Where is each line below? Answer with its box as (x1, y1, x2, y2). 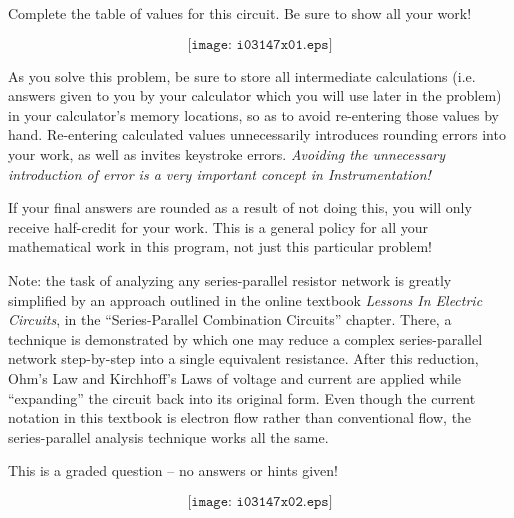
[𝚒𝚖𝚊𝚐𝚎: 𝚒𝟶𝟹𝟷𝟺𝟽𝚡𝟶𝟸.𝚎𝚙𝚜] (187, 494, 333, 509)
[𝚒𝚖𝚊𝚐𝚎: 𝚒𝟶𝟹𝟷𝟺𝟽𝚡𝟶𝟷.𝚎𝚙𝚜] (187, 37, 333, 52)
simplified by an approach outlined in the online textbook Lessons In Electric (8, 289, 483, 310)
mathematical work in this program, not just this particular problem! (8, 236, 433, 257)
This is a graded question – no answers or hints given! (8, 460, 338, 481)
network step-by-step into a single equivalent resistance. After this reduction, (8, 348, 479, 369)
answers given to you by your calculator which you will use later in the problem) (8, 85, 502, 106)
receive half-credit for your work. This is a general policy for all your (8, 216, 429, 237)
